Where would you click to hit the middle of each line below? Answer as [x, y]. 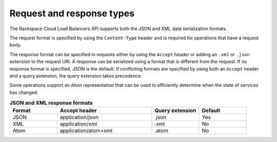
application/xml [78, 124]
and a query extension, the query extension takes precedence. [76, 76]
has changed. [24, 92]
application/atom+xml [86, 131]
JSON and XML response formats [51, 103]
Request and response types [72, 13]
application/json [79, 117]
